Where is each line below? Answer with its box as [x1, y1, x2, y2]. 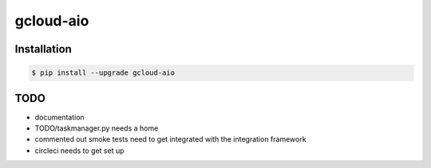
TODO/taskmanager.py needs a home [34, 123, 159, 133]
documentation [34, 112, 85, 122]
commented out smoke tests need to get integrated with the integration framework [34, 135, 306, 144]
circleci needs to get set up [34, 146, 125, 155]
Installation [14, 42, 72, 56]
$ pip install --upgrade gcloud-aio [31, 68, 176, 77]
